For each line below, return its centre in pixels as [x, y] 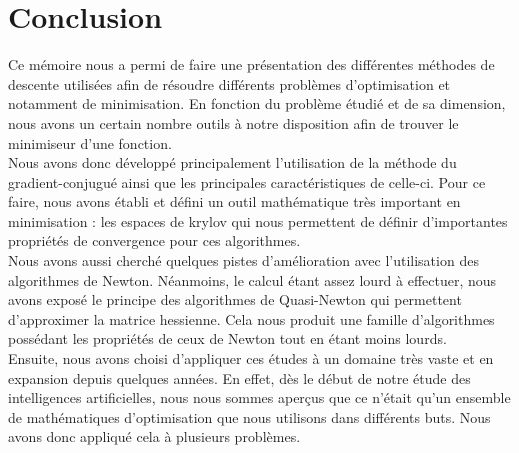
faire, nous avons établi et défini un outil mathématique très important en [234, 201]
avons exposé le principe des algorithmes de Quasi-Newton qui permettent [235, 299]
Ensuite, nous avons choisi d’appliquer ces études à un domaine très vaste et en [251, 358]
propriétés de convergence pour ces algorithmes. [154, 240]
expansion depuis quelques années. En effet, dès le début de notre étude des [239, 377]
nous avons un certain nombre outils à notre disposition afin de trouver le [233, 122]
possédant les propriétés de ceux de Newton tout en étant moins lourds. [227, 338]
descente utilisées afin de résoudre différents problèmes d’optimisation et [229, 83]
